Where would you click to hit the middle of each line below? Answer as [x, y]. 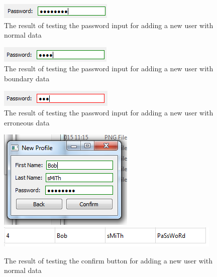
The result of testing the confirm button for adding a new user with [108, 260]
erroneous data [27, 122]
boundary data [27, 78]
